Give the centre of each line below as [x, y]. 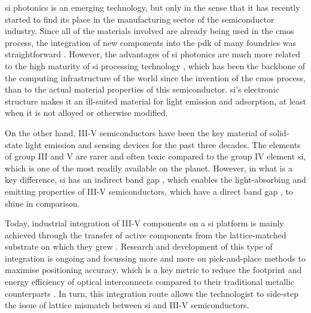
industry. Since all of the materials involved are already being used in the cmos [150, 31]
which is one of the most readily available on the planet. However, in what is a [149, 168]
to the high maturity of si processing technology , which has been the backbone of [155, 65]
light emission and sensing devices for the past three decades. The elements [163, 144]
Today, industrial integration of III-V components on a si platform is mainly [144, 223]
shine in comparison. [42, 203]
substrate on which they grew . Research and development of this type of [139, 246]
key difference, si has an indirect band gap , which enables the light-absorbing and [155, 179]
